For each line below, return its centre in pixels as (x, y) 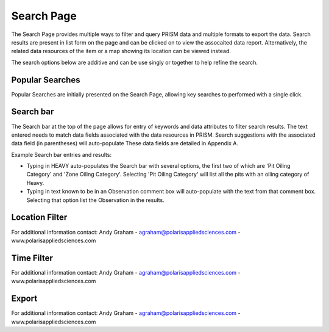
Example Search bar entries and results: (62, 154)
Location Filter (39, 218)
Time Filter (32, 258)
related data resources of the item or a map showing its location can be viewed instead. (121, 51)
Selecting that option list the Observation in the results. (95, 200)
